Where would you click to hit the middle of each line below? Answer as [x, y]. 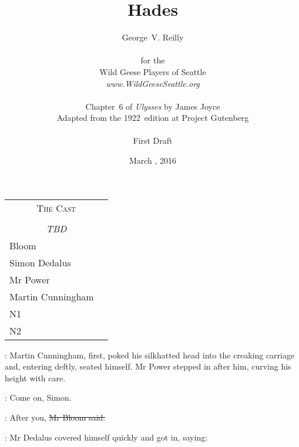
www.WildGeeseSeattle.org [153, 83]
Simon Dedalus [40, 262]
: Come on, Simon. [38, 397]
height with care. [35, 377]
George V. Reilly [153, 37]
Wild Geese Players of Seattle [153, 71]
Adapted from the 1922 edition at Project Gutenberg [153, 118]
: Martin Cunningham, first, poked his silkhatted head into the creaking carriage [150, 355]
